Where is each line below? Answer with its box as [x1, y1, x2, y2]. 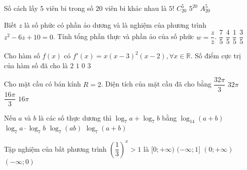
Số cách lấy [4, 3, 38, 13]
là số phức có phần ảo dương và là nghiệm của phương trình [24, 19, 207, 30]
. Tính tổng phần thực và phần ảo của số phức [53, 31, 194, 42]
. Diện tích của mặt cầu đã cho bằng [101, 79, 212, 89]
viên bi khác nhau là [105, 3, 167, 13]
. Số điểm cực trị [190, 50, 241, 61]
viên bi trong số [46, 3, 94, 13]
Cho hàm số [4, 50, 40, 61]
